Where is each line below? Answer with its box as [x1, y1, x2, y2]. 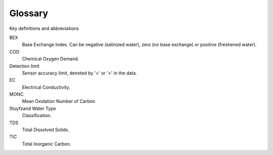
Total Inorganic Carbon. [22, 141, 71, 147]
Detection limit [9, 63, 40, 69]
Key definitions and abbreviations [9, 25, 79, 31]
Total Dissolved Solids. [22, 127, 69, 133]
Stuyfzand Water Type [9, 105, 56, 111]
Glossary [9, 8, 49, 19]
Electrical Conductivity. [22, 84, 70, 90]
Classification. [22, 112, 52, 119]
